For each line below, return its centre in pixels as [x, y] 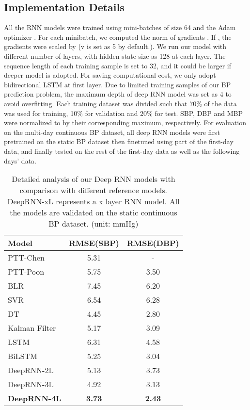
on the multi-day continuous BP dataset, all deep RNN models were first [112, 132]
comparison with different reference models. [94, 190]
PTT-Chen [26, 258]
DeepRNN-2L [31, 370]
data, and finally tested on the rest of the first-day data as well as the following [122, 151]
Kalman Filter [32, 328]
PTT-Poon [26, 272]
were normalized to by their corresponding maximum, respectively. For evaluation [125, 123]
